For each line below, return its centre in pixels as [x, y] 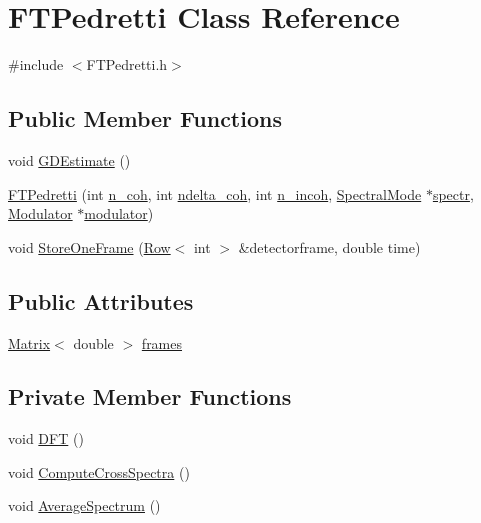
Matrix [29, 342]
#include [36, 64]
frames [162, 342]
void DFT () [46, 438]
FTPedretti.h [127, 64]
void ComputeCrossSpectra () [99, 471]
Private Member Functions [150, 396]
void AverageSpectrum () [84, 505]
